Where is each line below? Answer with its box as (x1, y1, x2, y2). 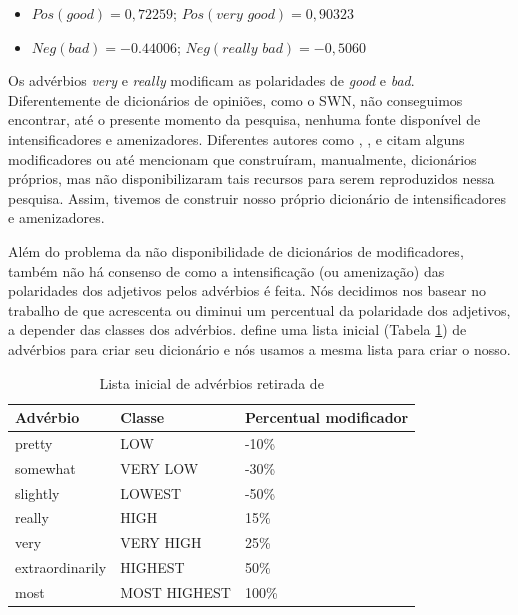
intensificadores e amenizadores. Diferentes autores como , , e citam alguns (8, 128, 465, 149)
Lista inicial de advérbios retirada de (99, 372, 324, 393)
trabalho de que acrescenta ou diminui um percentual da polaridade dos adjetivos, (8, 299, 511, 320)
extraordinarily (15, 557, 107, 578)
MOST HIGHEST (120, 582, 231, 602)
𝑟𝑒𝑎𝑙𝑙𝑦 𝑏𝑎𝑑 (222, 41, 283, 56)
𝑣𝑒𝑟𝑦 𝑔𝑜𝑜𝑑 (216, 8, 275, 22)
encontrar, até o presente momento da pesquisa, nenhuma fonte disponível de (8, 109, 481, 130)
